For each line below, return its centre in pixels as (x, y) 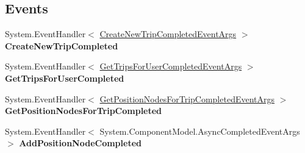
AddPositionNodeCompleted (80, 143)
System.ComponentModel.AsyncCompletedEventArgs (200, 131)
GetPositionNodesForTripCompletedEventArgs (187, 98)
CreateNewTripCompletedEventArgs (168, 34)
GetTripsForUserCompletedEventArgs (171, 66)
